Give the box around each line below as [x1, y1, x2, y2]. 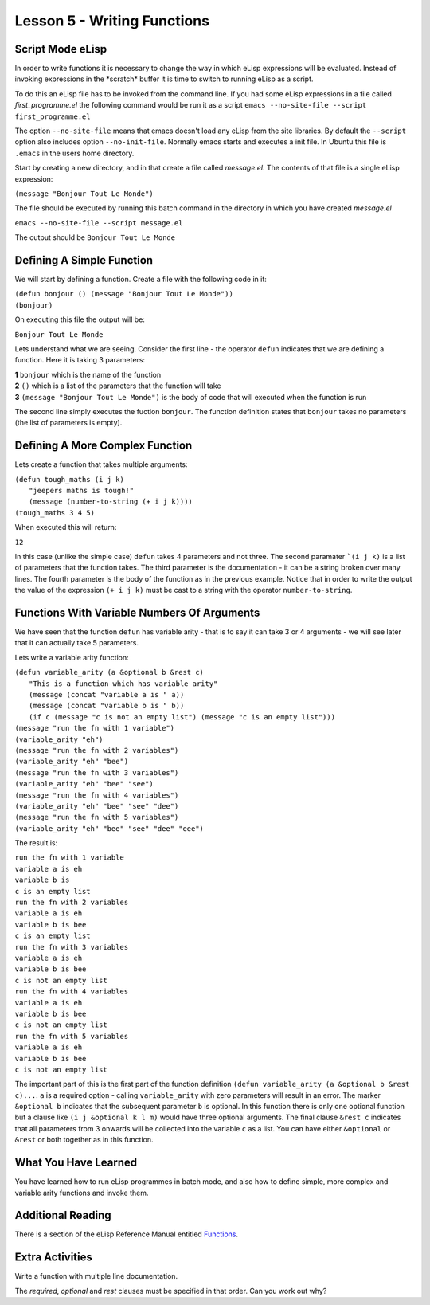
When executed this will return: [14, 523, 117, 532]
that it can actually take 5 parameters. [14, 638, 139, 648]
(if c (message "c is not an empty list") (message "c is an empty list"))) [29, 712, 336, 721]
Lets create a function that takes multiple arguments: [14, 460, 188, 469]
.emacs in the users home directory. [14, 148, 135, 158]
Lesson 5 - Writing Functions [14, 12, 210, 29]
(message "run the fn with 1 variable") [14, 723, 175, 733]
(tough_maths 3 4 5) [14, 508, 96, 517]
